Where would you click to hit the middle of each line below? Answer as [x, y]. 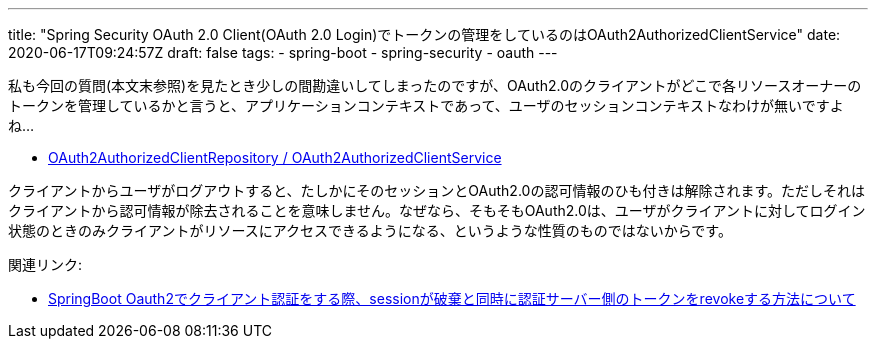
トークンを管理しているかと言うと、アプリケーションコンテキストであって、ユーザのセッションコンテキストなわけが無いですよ [426, 105]
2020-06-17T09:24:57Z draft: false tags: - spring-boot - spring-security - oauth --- [283, 52]
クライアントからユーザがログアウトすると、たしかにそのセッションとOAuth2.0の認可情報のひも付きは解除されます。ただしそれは [436, 190]
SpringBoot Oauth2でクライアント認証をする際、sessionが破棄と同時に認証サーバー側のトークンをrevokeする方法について [452, 298]
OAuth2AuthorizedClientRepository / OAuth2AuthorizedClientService [275, 157]
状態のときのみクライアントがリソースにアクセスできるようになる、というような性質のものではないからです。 [370, 230]
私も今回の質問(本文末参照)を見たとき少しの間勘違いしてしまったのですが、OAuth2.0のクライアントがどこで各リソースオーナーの [435, 85]
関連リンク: [45, 264]
